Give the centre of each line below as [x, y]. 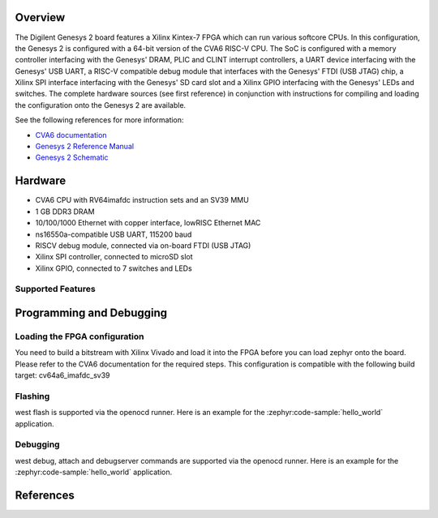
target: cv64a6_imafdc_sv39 [62, 375]
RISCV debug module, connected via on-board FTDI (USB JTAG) [143, 245]
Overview [40, 17]
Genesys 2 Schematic [72, 157]
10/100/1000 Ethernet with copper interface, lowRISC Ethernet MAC [148, 223]
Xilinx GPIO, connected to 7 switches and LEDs [114, 268]
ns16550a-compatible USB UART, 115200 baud [114, 234]
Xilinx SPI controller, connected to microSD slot [114, 257]
